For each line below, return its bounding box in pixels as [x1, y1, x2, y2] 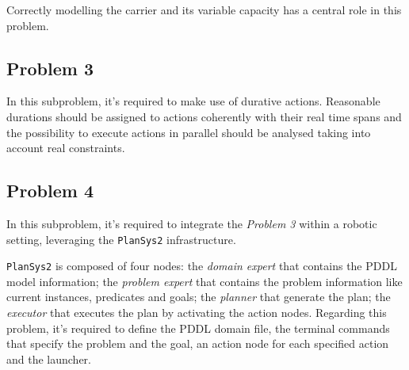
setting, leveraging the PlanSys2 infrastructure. [6, 231, 236, 247]
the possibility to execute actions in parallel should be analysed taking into [6, 124, 371, 140]
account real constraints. [6, 139, 125, 156]
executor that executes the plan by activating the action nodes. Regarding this [6, 304, 387, 321]
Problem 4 [6, 178, 94, 203]
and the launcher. [6, 350, 92, 367]
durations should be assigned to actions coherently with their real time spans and [6, 108, 402, 124]
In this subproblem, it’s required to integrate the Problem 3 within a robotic [6, 215, 377, 231]
